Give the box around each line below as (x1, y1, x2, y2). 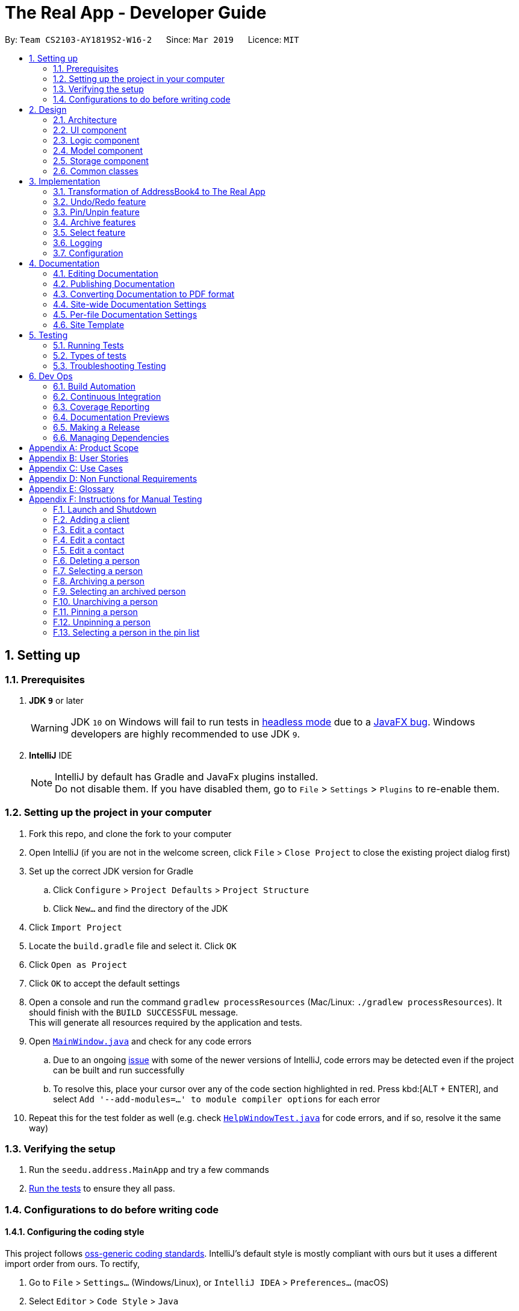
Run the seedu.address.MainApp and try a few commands (29, 1164, 269, 1175)
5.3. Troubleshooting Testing (53, 360, 166, 371)
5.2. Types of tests (53, 350, 126, 361)
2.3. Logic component (53, 134, 140, 145)
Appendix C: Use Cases (29, 463, 123, 473)
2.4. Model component (53, 145, 143, 156)
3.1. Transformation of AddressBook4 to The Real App (53, 186, 266, 197)
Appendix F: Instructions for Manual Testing (29, 493, 202, 504)
